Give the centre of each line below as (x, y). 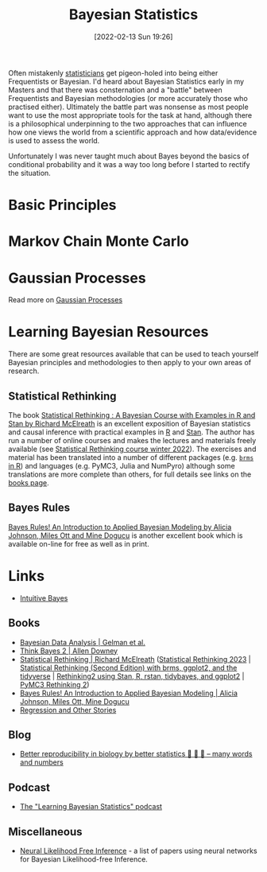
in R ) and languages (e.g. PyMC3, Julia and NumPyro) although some (122, 466)
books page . (29, 483)
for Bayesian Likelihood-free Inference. (84, 859)
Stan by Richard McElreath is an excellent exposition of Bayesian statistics (130, 424)
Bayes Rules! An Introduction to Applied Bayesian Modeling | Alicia (129, 693)
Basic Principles (62, 205)
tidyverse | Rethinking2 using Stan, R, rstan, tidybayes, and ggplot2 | (132, 676)
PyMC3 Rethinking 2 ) (54, 684)
